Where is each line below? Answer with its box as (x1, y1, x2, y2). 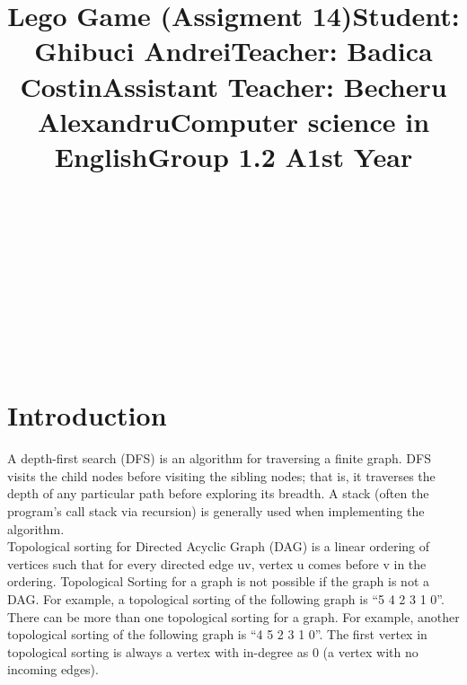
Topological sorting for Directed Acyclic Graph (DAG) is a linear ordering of (7, 537, 430, 556)
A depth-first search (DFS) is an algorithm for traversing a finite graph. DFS (7, 449, 431, 468)
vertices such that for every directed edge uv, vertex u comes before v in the (7, 554, 427, 573)
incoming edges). (7, 660, 99, 679)
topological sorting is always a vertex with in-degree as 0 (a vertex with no (7, 642, 419, 661)
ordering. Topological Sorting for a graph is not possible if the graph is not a (7, 572, 429, 591)
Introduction (7, 397, 167, 434)
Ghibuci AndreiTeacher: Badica (34, 32, 433, 69)
